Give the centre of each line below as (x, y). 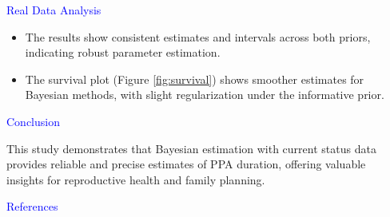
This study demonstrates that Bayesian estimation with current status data (191, 148)
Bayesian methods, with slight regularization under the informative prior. (205, 95)
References (32, 206)
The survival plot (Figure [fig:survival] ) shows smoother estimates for (195, 79)
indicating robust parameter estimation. (123, 52)
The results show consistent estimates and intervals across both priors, (198, 36)
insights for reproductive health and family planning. (136, 179)
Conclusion (33, 121)
